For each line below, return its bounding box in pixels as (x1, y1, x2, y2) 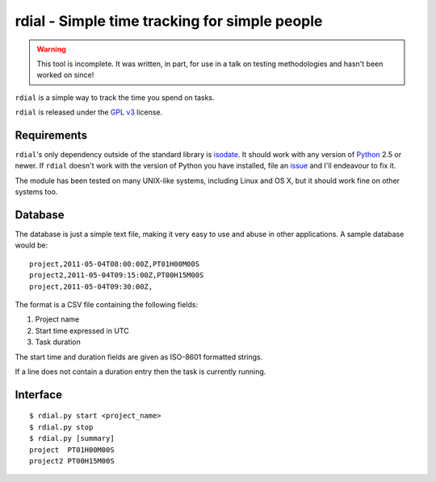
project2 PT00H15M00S (29, 456, 115, 465)
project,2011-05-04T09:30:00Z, (29, 282, 153, 291)
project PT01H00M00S (29, 445, 115, 455)
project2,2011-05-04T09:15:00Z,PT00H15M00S (29, 271, 204, 280)
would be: (15, 240, 48, 250)
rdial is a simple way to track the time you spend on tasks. (15, 93, 215, 102)
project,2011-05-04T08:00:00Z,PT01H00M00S (29, 259, 200, 268)
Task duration (35, 337, 81, 347)
